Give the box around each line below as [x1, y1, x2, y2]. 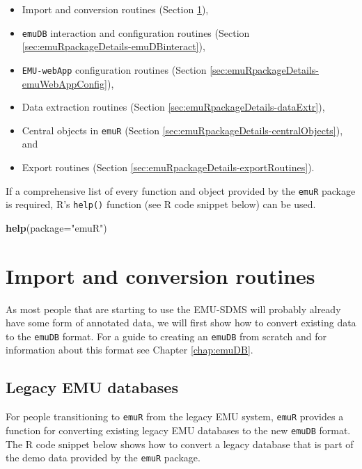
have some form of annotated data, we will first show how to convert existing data [6, 315, 356, 330]
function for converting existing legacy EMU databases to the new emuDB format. [6, 422, 351, 437]
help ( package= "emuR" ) [6, 220, 107, 234]
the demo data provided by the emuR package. [6, 450, 200, 465]
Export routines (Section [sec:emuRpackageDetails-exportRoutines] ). [22, 159, 315, 174]
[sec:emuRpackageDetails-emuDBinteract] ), [22, 39, 205, 54]
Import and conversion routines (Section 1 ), [22, 2, 209, 16]
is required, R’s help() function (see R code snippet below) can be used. [6, 197, 316, 212]
